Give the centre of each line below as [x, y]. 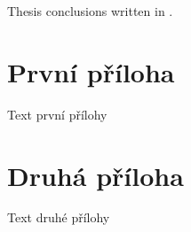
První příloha [91, 71]
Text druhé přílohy [59, 217]
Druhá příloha [95, 175]
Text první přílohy [57, 114]
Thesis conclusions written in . [90, 11]
